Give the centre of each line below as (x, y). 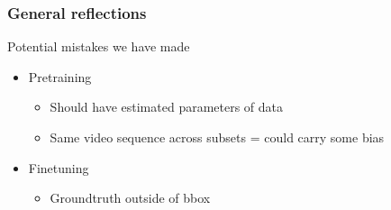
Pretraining (60, 76)
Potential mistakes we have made (99, 46)
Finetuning (59, 167)
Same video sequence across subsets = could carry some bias (217, 137)
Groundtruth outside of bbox (130, 198)
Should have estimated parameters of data (167, 107)
